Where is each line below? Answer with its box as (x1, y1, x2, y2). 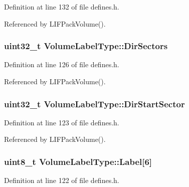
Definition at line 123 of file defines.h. (4, 117, 119, 127)
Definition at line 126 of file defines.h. (4, 59, 119, 70)
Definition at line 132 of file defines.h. (4, 2, 119, 12)
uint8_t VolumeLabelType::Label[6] (4, 155, 152, 167)
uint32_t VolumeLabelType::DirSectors (4, 40, 168, 52)
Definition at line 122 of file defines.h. (4, 175, 119, 185)
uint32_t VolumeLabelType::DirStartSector (4, 97, 185, 110)
